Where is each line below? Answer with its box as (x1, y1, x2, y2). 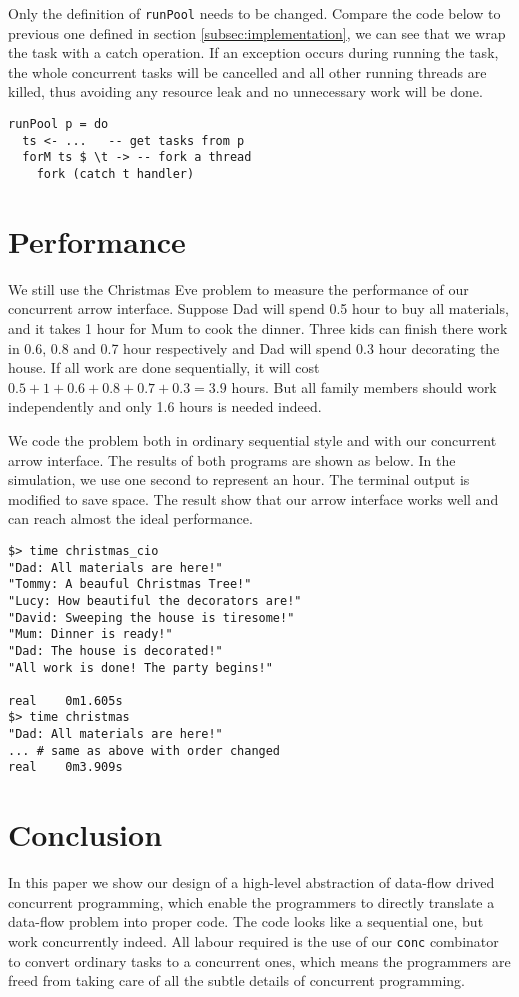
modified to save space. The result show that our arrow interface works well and (8, 488, 499, 509)
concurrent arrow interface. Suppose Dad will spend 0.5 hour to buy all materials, (8, 298, 509, 319)
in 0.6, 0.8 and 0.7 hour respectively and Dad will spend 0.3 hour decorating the (8, 337, 500, 358)
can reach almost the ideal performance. (8, 508, 253, 529)
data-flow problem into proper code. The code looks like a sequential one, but (8, 911, 484, 932)
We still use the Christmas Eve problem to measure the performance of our (8, 278, 469, 299)
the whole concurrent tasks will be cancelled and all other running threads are (8, 61, 487, 82)
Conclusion (8, 814, 163, 855)
